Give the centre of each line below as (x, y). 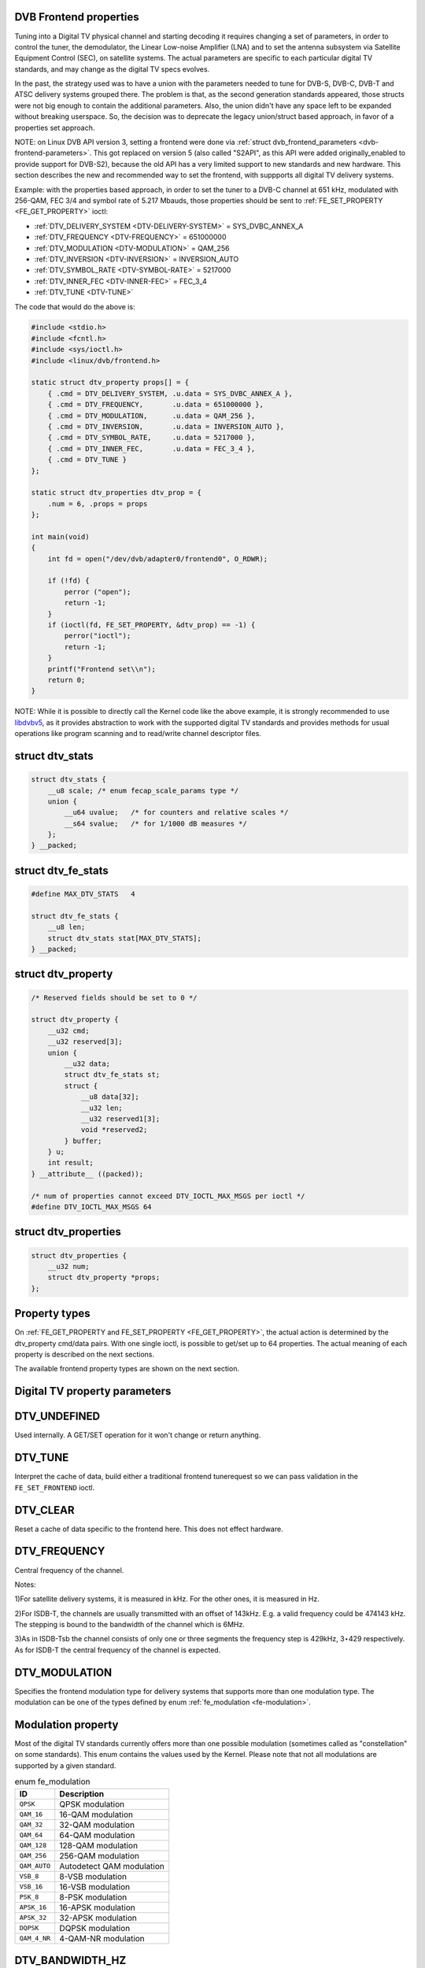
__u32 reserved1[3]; (120, 1119)
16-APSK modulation (97, 1907)
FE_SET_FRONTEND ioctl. (55, 1487)
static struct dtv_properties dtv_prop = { (116, 493)
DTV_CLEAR (44, 1510)
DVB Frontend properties (77, 17)
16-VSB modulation (94, 1887)
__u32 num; (68, 1267)
